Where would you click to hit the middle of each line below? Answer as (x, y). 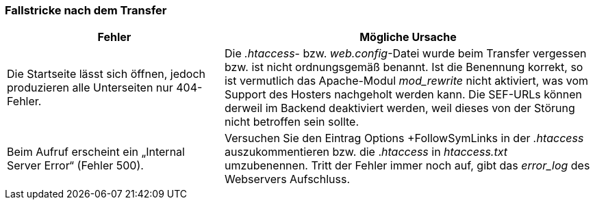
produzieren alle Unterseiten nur (90, 88)
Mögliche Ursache (408, 37)
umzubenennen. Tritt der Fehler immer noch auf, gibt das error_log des (407, 166)
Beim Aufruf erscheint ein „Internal (96, 152)
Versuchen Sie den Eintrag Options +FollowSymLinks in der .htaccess (404, 138)
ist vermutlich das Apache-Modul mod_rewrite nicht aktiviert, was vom (406, 81)
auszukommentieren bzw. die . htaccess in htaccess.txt (366, 152)
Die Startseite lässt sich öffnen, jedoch (106, 74)
